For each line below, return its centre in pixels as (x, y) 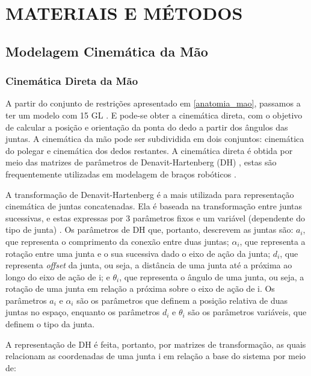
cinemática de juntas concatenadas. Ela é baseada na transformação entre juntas (154, 206)
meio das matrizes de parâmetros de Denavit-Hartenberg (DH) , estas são (141, 162)
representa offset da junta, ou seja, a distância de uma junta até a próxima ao (149, 265)
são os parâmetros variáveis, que (247, 312)
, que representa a (273, 241)
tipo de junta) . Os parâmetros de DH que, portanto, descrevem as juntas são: (149, 230)
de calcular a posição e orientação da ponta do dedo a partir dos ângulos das (147, 127)
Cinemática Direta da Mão (72, 81)
